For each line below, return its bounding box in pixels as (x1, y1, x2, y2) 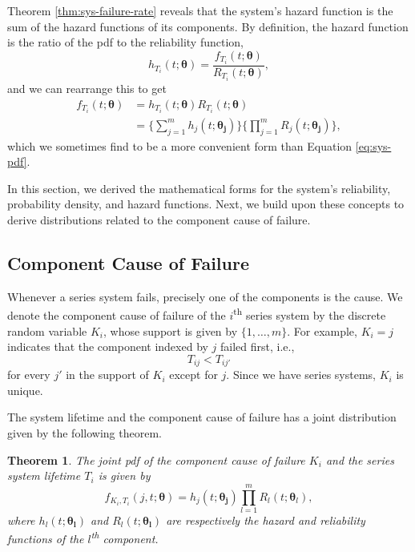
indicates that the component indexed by (7, 338, 208, 355)
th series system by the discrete (233, 304, 386, 323)
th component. (91, 528, 159, 547)
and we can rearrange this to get (7, 80, 167, 96)
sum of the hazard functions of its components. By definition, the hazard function (7, 18, 409, 34)
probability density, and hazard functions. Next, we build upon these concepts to (7, 195, 405, 212)
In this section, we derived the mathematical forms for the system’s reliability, (7, 179, 391, 196)
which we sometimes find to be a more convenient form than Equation (7, 137, 353, 154)
